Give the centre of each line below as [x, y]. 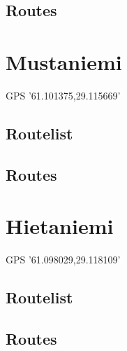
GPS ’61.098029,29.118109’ [63, 260]
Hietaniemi [60, 226]
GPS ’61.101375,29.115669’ [63, 95]
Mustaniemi [64, 61]
